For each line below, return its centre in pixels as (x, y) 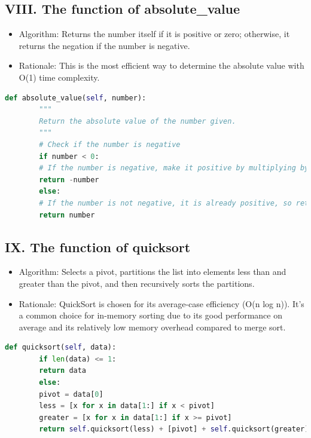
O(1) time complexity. (59, 77)
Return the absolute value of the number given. (138, 121)
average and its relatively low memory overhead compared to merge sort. (152, 327)
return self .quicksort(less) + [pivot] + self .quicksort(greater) (174, 429)
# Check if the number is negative (110, 144)
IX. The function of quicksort (98, 246)
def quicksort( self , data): (61, 347)
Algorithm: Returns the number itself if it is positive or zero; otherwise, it (154, 34)
